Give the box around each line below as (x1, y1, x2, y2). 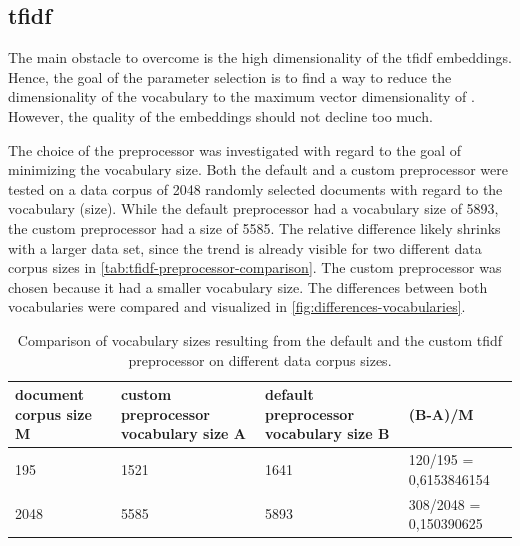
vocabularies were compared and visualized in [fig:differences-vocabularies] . (8, 296, 466, 317)
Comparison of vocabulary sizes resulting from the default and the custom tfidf (17, 329, 503, 350)
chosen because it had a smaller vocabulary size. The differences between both (8, 276, 488, 297)
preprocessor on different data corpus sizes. (128, 349, 392, 370)
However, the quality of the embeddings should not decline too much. (8, 105, 433, 126)
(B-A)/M (408, 403, 474, 424)
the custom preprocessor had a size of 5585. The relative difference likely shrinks (8, 217, 501, 238)
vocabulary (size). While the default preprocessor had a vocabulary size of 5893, (8, 198, 499, 219)
